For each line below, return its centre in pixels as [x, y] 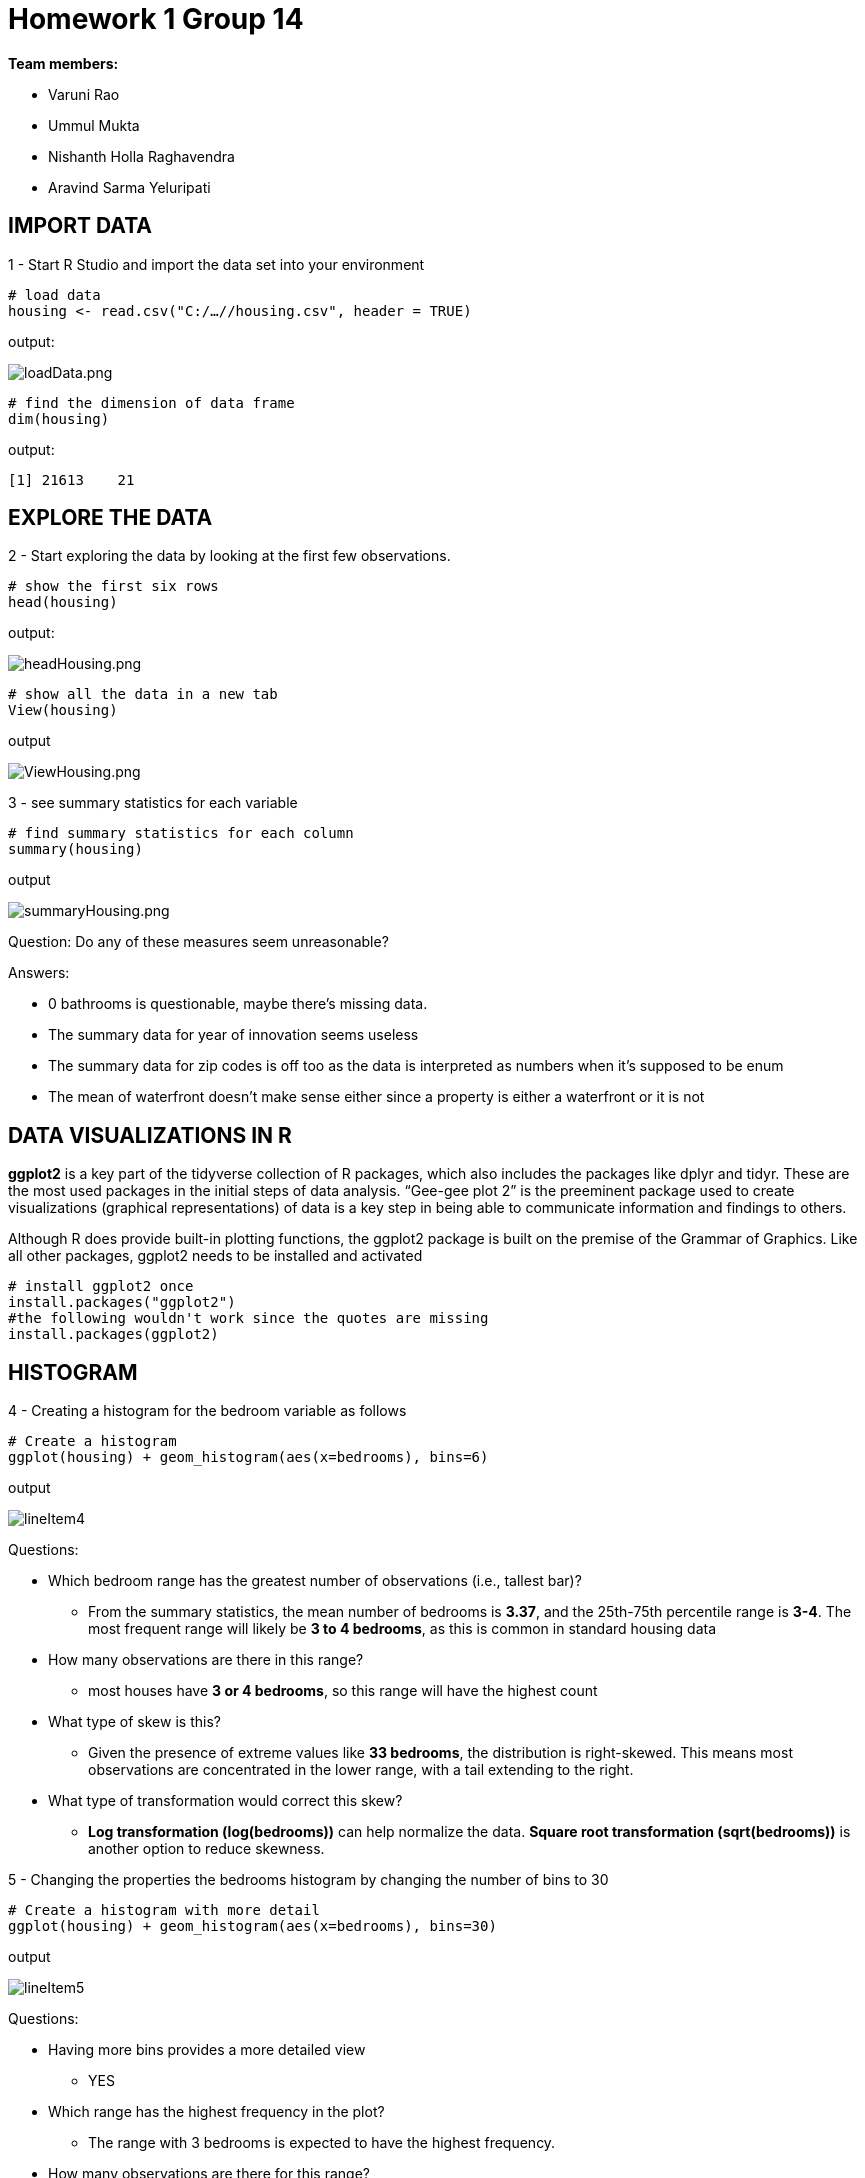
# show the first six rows [113, 586]
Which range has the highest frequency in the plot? [216, 2112]
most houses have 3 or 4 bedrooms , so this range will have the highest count [343, 1691]
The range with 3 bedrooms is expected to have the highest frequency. [322, 2143]
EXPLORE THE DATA [110, 518]
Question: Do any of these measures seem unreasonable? [198, 942]
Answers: [39, 973]
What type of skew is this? [134, 1722]
